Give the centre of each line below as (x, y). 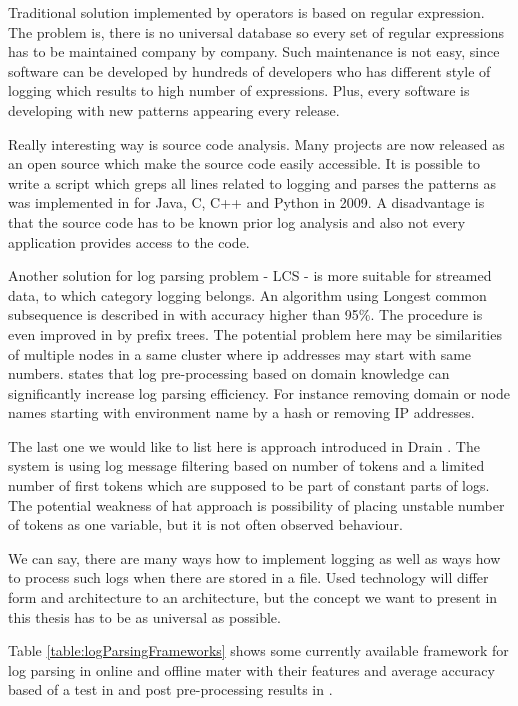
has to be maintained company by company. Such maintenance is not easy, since (254, 51)
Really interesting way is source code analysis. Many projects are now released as (256, 143)
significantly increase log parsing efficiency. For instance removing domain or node (259, 392)
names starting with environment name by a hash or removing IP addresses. (241, 412)
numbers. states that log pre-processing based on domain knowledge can (229, 373)
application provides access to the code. (129, 241)
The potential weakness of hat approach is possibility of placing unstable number (256, 504)
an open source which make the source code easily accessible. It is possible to (244, 163)
